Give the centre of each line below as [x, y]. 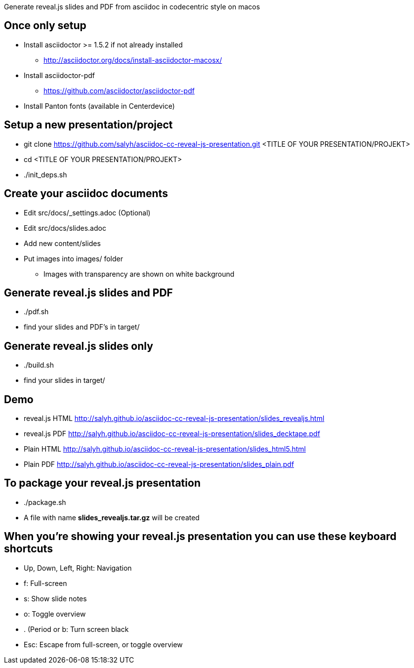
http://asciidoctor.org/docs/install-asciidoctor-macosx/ [133, 60]
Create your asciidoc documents [86, 194]
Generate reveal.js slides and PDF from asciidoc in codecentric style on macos [132, 7]
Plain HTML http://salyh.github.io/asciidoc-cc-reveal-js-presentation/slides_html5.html [165, 449]
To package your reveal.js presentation [102, 483]
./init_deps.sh [45, 174]
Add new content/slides [62, 243]
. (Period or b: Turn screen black [76, 629]
